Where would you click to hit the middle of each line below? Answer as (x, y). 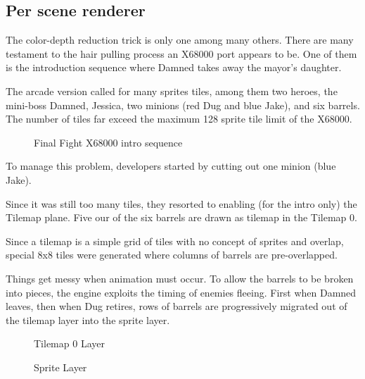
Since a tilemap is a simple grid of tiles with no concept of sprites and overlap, (175, 241)
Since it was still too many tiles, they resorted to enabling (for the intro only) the (181, 203)
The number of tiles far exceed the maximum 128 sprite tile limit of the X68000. (179, 119)
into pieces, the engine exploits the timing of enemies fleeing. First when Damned (181, 292)
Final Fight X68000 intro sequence (108, 142)
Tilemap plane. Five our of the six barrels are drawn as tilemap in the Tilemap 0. (181, 217)
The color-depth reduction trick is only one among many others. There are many (180, 40)
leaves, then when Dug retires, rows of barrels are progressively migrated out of (177, 306)
